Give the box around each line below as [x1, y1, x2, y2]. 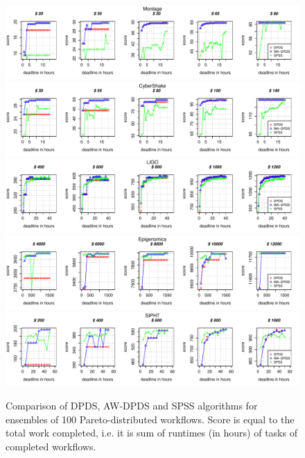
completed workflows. [6, 439, 96, 453]
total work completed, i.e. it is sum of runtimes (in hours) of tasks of [6, 425, 297, 440]
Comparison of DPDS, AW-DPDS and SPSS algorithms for [6, 398, 258, 412]
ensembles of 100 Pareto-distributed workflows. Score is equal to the [6, 412, 295, 426]
